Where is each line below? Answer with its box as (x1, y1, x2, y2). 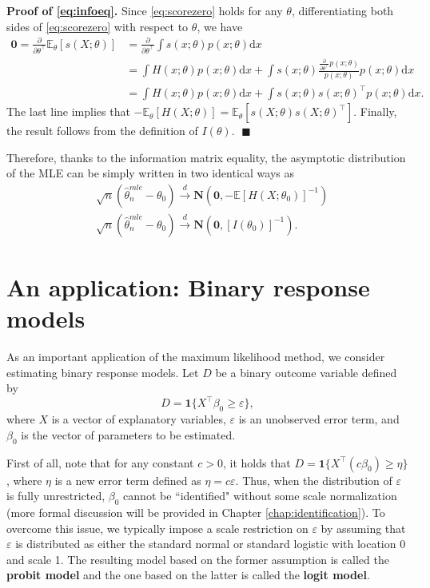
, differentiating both (291, 2, 394, 18)
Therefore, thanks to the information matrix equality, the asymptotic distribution (6, 149, 406, 165)
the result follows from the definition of (6, 122, 198, 139)
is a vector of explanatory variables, (51, 411, 226, 427)
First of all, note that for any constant (6, 454, 194, 471)
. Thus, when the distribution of (235, 471, 392, 488)
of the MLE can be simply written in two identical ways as (6, 165, 294, 181)
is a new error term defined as (54, 471, 201, 488)
